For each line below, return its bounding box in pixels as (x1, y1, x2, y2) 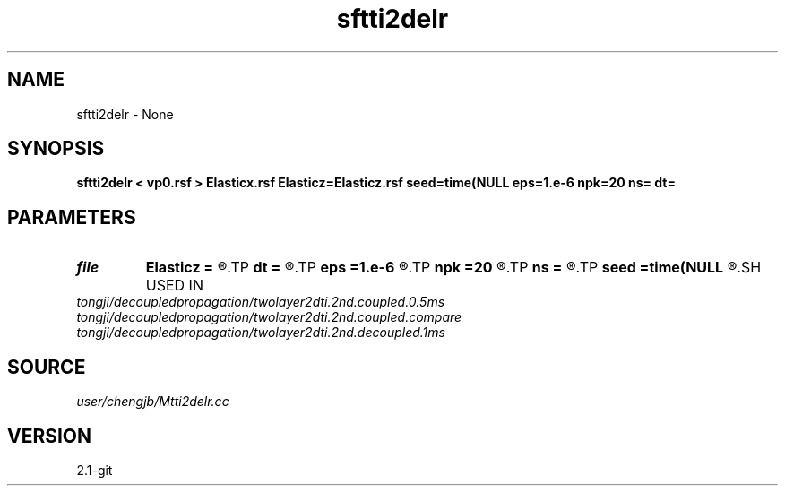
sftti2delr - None (76, 106, 174, 122)
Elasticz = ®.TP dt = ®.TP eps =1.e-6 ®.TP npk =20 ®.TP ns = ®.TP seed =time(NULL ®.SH (145, 258, 762, 277)
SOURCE (7, 355, 86, 378)
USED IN (145, 276, 203, 295)
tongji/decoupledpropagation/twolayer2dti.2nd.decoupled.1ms (76, 324, 445, 341)
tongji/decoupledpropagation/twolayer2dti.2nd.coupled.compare (76, 309, 462, 325)
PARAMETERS (7, 205, 136, 229)
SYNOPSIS (7, 137, 105, 160)
